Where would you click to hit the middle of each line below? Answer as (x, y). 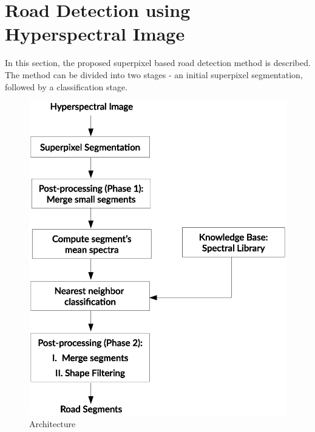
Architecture (52, 424)
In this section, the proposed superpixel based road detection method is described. (158, 63)
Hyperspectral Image (95, 34)
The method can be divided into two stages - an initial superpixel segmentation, (154, 74)
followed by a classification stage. (66, 86)
